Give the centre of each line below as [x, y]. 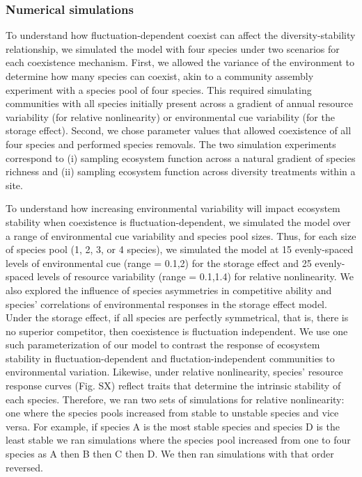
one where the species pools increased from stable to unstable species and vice [172, 413]
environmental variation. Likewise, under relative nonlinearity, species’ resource [174, 372]
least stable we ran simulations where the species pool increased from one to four [178, 440]
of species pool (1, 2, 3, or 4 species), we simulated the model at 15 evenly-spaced [180, 249]
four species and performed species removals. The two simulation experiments [171, 144]
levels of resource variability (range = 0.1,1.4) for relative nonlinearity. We [195, 276]
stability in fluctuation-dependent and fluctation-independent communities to [170, 358]
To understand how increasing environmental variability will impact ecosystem [173, 208]
